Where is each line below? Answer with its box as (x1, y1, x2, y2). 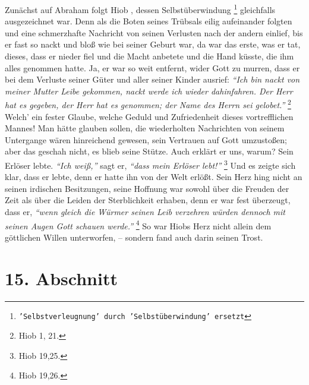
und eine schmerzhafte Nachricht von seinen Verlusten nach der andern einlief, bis (5, 26, 303, 39)
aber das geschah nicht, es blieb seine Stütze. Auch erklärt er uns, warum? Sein (5, 145, 294, 157)
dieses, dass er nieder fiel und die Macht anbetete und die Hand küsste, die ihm (5, 50, 294, 62)
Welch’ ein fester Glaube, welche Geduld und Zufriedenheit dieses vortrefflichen (5, 110, 294, 122)
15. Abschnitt (5, 266, 118, 290)
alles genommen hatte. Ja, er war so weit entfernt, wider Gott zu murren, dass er (5, 61, 300, 74)
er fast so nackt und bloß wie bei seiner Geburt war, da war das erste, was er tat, (5, 38, 301, 51)
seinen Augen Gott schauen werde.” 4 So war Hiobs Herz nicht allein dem (5, 217, 272, 232)
